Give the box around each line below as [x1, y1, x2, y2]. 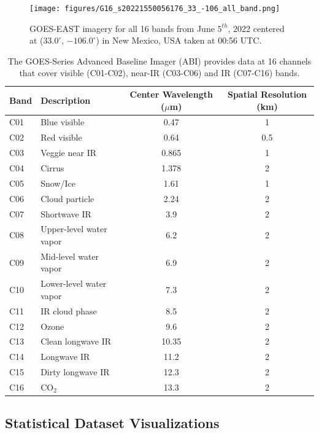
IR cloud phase [40, 304, 97, 317]
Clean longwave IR [40, 335, 112, 348]
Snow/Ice [40, 176, 75, 189]
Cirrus [40, 162, 64, 174]
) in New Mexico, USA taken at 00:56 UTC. [96, 34, 262, 47]
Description [40, 93, 91, 106]
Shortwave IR [40, 207, 91, 220]
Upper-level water [40, 222, 107, 235]
